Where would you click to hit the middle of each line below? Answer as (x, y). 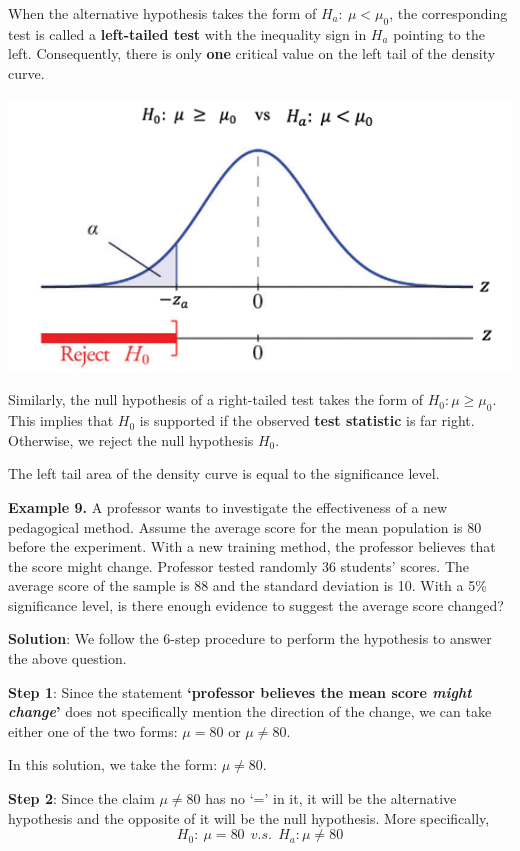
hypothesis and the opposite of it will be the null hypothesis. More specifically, (249, 817)
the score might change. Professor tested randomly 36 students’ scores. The (239, 565)
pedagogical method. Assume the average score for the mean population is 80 (245, 526)
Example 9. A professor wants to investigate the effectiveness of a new (228, 506)
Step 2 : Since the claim (81, 798)
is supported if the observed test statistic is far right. (307, 420)
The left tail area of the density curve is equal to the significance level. (224, 473)
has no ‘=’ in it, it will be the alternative (331, 798)
